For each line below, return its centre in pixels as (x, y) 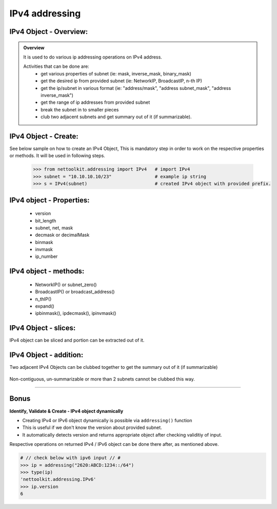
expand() (45, 306)
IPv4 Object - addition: (46, 355)
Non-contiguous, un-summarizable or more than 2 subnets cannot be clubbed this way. (102, 379)
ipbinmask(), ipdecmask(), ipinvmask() (76, 313)
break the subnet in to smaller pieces (80, 109)
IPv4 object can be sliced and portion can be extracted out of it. (77, 340)
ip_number (46, 256)
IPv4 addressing (45, 13)
